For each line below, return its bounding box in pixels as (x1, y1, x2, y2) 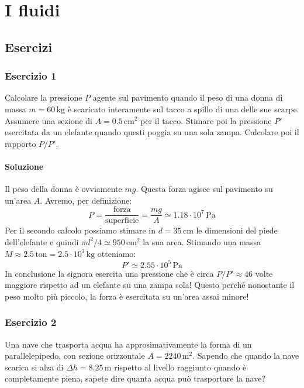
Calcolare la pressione (5, 91, 82, 104)
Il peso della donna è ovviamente (5, 183, 122, 195)
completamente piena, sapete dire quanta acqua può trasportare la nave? (5, 372, 265, 384)
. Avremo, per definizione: (40, 194, 132, 206)
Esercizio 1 (5, 68, 57, 83)
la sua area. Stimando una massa (143, 235, 261, 248)
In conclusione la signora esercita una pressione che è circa (5, 267, 214, 279)
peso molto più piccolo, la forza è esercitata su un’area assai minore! (5, 290, 249, 302)
